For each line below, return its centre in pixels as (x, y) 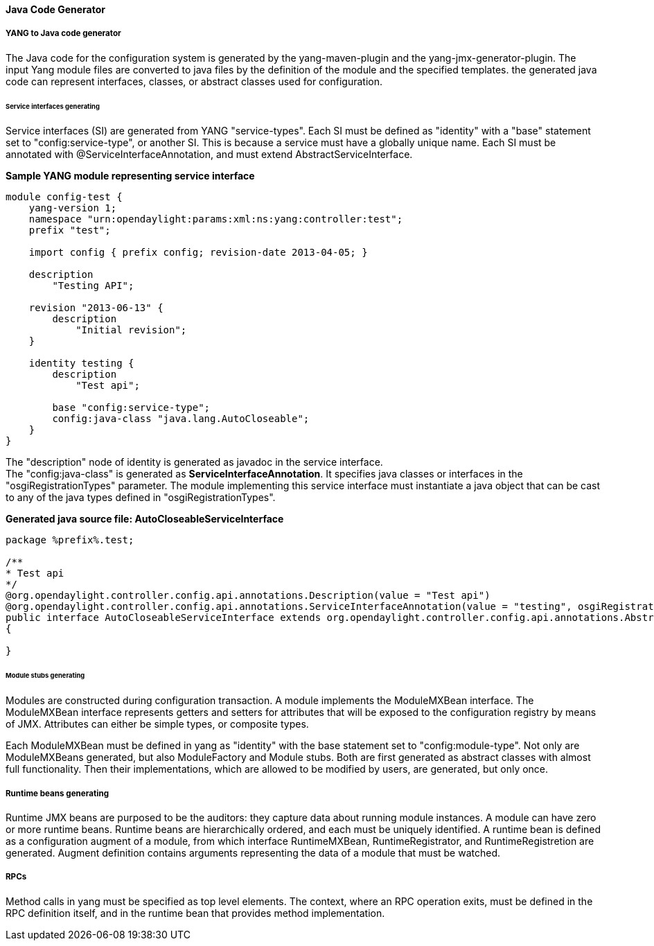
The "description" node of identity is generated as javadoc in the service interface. (194, 462)
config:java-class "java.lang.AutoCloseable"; (181, 419)
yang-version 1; (73, 208)
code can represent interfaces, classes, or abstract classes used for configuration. (194, 81)
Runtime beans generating (57, 793)
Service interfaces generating (53, 106)
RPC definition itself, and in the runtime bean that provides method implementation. (195, 913)
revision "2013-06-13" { (96, 308)
